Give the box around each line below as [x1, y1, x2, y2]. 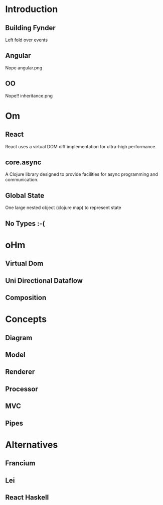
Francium [5, 459, 36, 468]
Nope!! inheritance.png [5, 92, 53, 98]
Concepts [5, 314, 47, 325]
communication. [5, 177, 39, 183]
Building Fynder [5, 24, 56, 32]
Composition [5, 293, 47, 302]
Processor [5, 384, 39, 393]
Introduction [5, 4, 58, 15]
